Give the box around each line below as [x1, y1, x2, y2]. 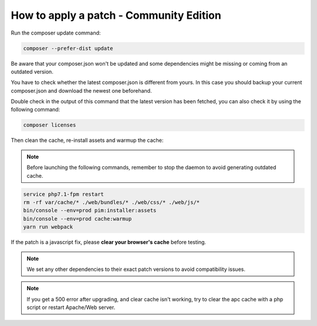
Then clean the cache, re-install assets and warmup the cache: [11, 137, 164, 144]
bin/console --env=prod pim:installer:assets [23, 207, 157, 214]
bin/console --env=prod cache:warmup [23, 215, 132, 222]
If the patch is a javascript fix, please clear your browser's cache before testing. [11, 239, 207, 246]
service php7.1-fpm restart [23, 191, 104, 198]
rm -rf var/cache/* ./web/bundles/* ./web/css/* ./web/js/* [23, 199, 200, 205]
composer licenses [23, 122, 76, 128]
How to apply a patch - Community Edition [11, 9, 221, 22]
